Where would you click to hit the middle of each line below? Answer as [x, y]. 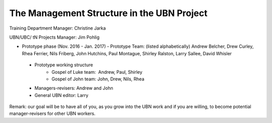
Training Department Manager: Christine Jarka [57, 28]
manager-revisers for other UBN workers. [52, 113]
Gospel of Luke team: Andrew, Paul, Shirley [97, 72]
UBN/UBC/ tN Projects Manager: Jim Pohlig [54, 37]
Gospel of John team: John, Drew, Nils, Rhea [98, 79]
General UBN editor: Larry [61, 95]
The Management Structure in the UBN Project [108, 13]
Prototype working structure [64, 65]
